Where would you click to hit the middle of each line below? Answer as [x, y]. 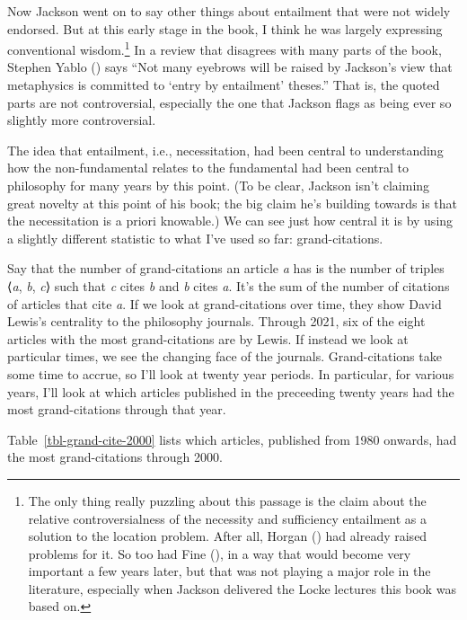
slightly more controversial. [82, 120]
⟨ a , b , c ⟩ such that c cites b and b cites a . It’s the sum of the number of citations [229, 285]
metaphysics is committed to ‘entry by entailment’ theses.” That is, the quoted [224, 85]
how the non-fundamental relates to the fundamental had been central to [208, 168]
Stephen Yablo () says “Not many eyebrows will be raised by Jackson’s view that [230, 67]
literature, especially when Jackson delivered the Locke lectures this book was [242, 588]
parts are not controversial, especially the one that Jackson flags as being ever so [229, 102]
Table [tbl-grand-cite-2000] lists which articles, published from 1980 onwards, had [232, 439]
